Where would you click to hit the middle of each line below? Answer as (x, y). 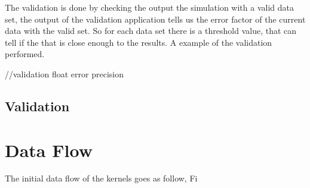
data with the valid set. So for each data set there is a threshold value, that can (151, 31)
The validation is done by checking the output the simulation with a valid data (149, 7)
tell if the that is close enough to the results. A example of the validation (139, 42)
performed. (25, 54)
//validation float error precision (64, 73)
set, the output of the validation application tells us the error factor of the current (155, 19)
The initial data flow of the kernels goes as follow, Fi (101, 178)
